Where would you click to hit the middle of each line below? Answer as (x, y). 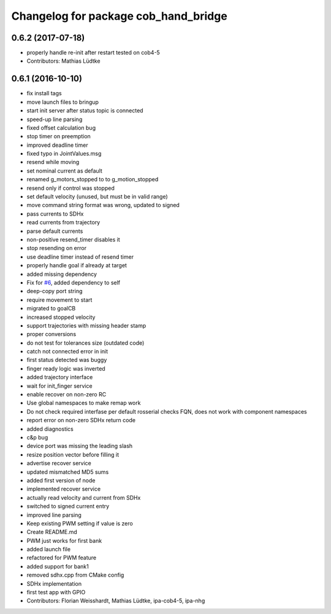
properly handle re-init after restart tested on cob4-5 (93, 53)
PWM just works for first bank (64, 540)
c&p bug (37, 437)
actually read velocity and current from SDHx (84, 497)
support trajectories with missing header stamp (86, 325)
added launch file (48, 549)
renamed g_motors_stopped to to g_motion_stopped (93, 179)
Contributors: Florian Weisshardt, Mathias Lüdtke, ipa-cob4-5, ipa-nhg (116, 601)
